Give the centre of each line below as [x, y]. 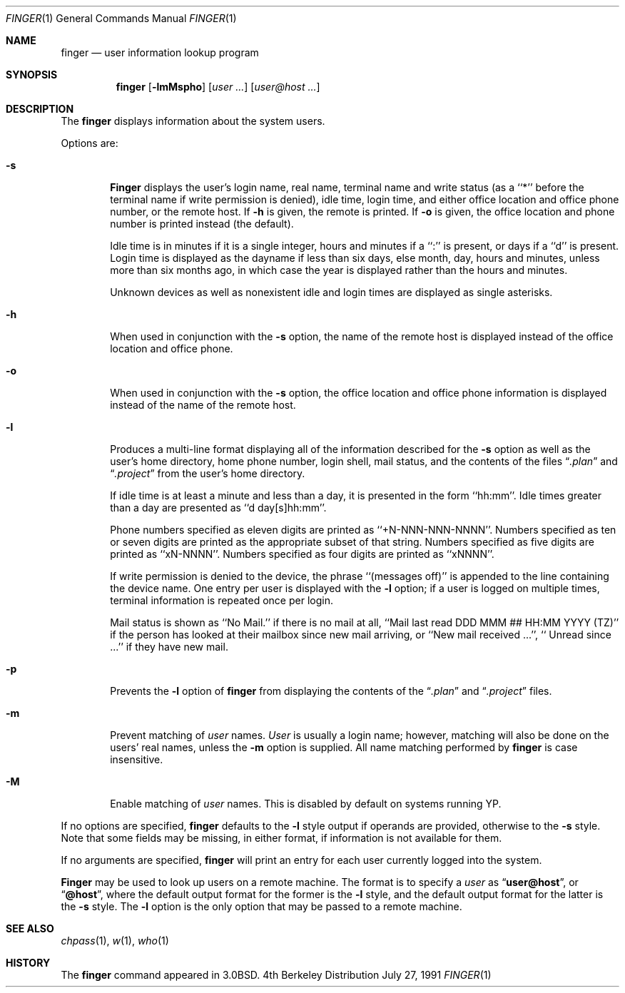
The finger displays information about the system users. [193, 121]
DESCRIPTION [40, 109]
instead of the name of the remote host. [203, 405]
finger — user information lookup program [160, 52]
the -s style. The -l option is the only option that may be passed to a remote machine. [261, 906]
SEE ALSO [30, 928]
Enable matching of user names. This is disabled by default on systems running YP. [306, 804]
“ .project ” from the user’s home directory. [208, 473]
